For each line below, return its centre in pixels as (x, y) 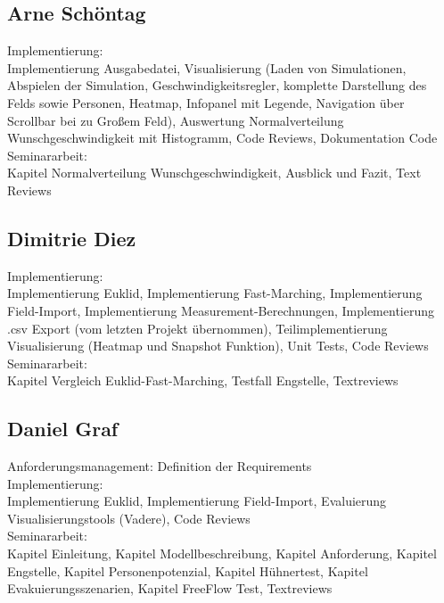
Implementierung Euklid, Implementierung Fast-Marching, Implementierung (215, 293)
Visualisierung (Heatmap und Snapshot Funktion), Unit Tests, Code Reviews (218, 346)
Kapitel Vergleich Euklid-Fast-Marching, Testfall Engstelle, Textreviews (203, 380)
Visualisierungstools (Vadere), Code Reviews (129, 518)
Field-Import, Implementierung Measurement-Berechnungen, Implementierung (221, 310)
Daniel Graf (63, 429)
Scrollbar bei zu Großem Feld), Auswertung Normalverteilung (176, 120)
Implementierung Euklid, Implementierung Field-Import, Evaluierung (197, 501)
